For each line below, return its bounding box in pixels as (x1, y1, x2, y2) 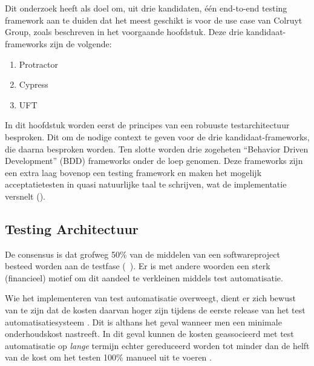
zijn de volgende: (50, 37, 112, 50)
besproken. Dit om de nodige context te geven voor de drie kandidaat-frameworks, (5, 130, 310, 143)
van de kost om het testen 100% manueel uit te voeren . (5, 351, 212, 364)
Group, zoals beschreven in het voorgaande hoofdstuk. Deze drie (5, 25, 243, 38)
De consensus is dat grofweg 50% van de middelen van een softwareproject (5, 247, 280, 260)
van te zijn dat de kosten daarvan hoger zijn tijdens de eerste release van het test (5, 304, 306, 316)
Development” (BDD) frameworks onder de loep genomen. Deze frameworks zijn (5, 154, 303, 167)
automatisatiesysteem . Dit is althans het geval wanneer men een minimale (5, 315, 282, 328)
